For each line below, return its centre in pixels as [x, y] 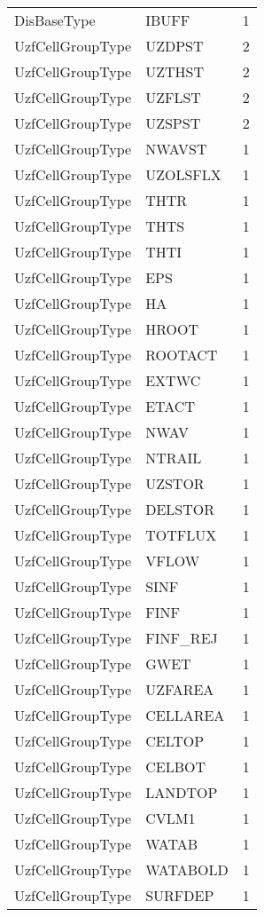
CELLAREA [185, 715]
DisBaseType [55, 20]
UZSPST [173, 123]
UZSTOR [175, 483]
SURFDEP [180, 895]
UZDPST [175, 46]
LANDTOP [182, 792]
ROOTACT [182, 355]
